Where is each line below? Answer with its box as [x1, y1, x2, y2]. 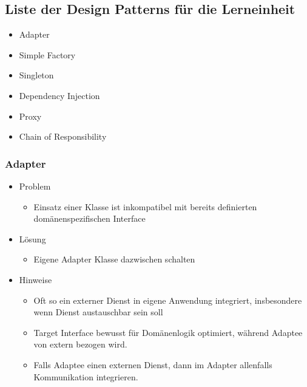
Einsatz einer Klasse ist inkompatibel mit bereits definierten [33, 200, 257, 213]
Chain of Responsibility [19, 130, 107, 143]
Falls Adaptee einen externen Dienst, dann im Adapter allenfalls [33, 358, 272, 371]
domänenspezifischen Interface [33, 212, 146, 225]
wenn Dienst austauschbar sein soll [33, 306, 163, 318]
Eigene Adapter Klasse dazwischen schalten [33, 253, 195, 265]
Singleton [19, 69, 54, 81]
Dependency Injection [19, 89, 100, 101]
